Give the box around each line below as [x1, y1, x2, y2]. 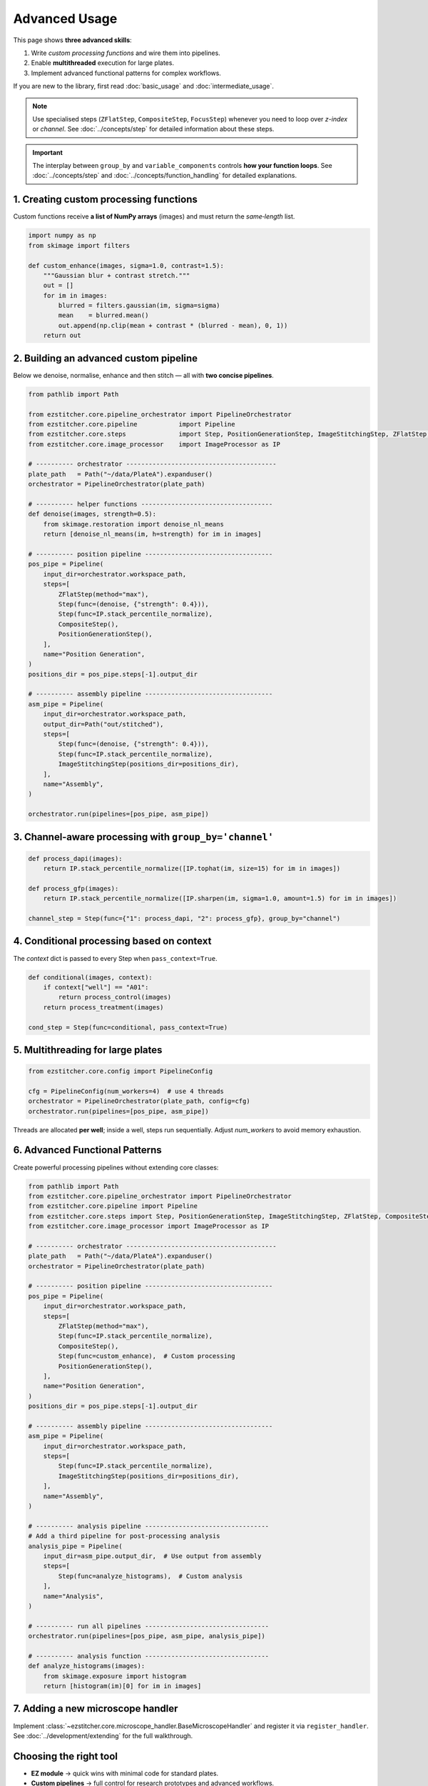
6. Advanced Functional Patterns [13, 1144, 162, 1157]
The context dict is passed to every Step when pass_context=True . [13, 954, 218, 962]
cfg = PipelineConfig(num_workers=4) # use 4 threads [28, 1087, 224, 1095]
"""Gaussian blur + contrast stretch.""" [43, 271, 190, 279]
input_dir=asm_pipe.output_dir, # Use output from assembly [43, 1552, 262, 1560]
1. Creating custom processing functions [13, 194, 198, 206]
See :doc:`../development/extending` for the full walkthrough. [13, 1731, 193, 1740]
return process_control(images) [58, 993, 171, 1002]
